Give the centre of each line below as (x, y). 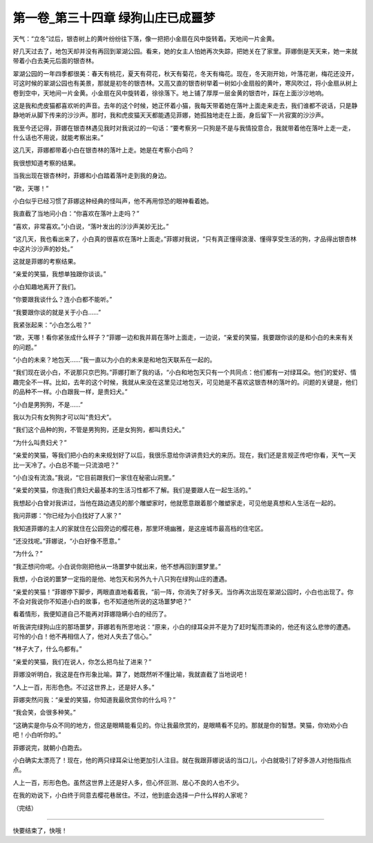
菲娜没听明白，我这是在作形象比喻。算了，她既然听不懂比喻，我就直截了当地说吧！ (131, 675)
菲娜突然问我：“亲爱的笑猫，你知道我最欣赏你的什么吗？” (94, 700)
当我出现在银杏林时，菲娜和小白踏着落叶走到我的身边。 (92, 175)
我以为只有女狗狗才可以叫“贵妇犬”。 (64, 417)
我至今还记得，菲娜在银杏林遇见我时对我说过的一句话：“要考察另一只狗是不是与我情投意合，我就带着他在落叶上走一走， (184, 128)
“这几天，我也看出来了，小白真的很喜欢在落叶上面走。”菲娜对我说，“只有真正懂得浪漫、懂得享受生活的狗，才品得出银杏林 (185, 239)
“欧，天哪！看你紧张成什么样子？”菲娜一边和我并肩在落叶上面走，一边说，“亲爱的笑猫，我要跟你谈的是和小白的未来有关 (183, 338)
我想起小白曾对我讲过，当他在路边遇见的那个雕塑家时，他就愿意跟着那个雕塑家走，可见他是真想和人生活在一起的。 (176, 503)
